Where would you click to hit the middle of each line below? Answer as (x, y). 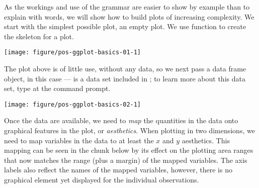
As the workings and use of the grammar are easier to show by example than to (127, 7)
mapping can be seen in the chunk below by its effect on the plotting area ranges (129, 150)
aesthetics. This (206, 140)
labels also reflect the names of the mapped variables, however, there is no (118, 170)
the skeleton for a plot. (39, 36)
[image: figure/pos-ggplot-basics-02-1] (73, 104)
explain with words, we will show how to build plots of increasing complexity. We (129, 16)
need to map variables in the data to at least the (79, 140)
